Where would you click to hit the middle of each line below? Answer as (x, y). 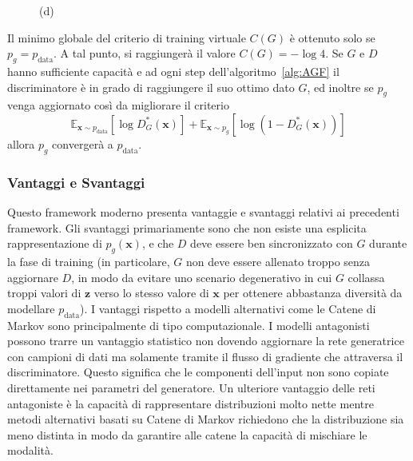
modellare (31, 308)
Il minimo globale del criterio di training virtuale (127, 37)
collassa (366, 277)
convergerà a (83, 143)
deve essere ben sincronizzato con (272, 243)
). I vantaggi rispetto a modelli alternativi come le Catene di (228, 308)
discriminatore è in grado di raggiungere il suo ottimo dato (151, 87)
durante (388, 243)
